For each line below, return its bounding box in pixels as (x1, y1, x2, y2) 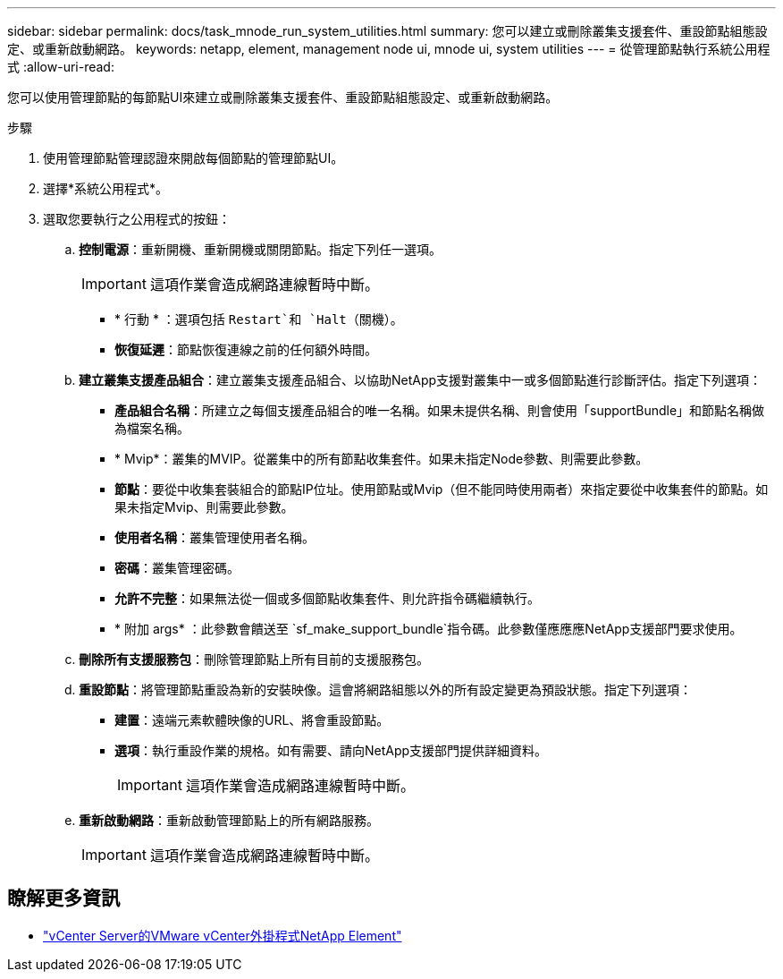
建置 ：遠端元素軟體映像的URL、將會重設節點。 (114, 712, 390, 728)
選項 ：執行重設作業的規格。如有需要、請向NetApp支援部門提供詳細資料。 (114, 743, 548, 758)
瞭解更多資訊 (7, 887, 120, 910)
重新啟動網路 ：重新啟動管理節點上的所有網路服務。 (79, 813, 379, 828)
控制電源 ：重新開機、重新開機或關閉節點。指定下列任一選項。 (79, 242, 442, 257)
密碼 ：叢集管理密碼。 (114, 560, 240, 575)
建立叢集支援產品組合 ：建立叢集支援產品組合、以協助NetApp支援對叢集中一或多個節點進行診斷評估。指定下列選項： (79, 372, 762, 387)
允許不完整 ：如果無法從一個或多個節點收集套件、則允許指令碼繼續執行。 (114, 591, 540, 606)
